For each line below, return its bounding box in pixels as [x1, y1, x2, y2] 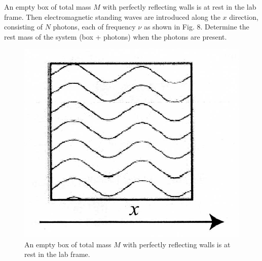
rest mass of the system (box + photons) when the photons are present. [4, 31, 227, 42]
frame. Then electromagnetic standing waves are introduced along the [4, 11, 220, 22]
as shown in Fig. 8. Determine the [143, 21, 249, 32]
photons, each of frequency [53, 21, 136, 32]
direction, [229, 11, 258, 22]
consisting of [4, 21, 43, 32]
